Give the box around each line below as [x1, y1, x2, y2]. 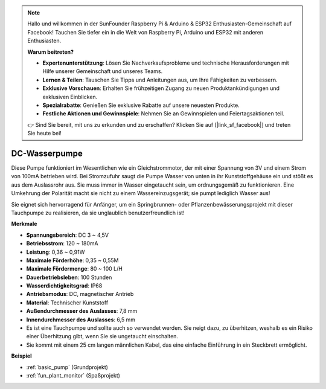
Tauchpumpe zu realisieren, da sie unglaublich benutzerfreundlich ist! [11, 209, 185, 216]
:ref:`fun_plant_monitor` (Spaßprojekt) [26, 371, 121, 379]
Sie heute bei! [27, 130, 62, 137]
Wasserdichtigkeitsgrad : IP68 [26, 282, 103, 289]
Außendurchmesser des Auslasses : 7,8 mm [26, 307, 138, 315]
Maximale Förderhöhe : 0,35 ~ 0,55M [26, 257, 119, 264]
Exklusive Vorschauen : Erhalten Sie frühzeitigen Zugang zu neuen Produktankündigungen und [42, 85, 280, 92]
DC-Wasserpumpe [11, 148, 83, 158]
